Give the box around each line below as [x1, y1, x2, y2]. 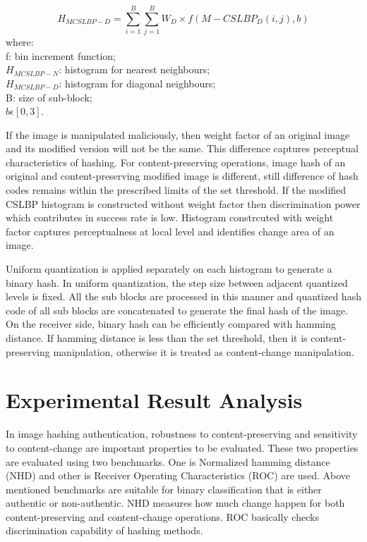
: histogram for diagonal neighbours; [59, 75, 216, 90]
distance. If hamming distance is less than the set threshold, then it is [6, 331, 308, 345]
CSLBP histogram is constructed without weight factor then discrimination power [6, 196, 361, 211]
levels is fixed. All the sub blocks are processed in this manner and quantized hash [6, 289, 361, 304]
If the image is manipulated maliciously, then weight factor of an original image [6, 127, 350, 142]
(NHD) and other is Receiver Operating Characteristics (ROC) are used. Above [6, 468, 350, 483]
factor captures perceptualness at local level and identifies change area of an [6, 223, 335, 238]
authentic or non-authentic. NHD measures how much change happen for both [6, 495, 345, 510]
